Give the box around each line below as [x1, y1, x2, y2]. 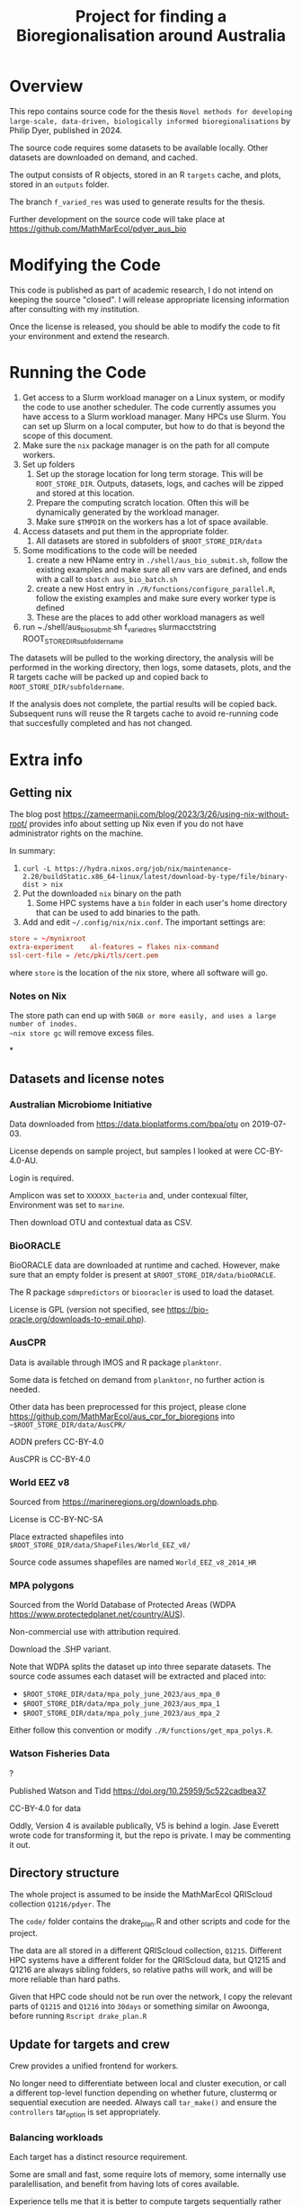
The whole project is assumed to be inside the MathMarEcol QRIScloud [9, 1889, 272, 1900]
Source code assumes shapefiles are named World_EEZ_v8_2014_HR [9, 1556, 257, 1567]
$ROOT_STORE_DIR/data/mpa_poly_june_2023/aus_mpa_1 [22, 1699, 220, 1708]
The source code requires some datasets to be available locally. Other [9, 142, 269, 153]
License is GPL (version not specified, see [9, 1305, 165, 1315]
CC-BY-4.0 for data [9, 1802, 82, 1814]
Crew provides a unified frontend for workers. [9, 2060, 179, 2071]
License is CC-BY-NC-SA [9, 1513, 103, 1524]
